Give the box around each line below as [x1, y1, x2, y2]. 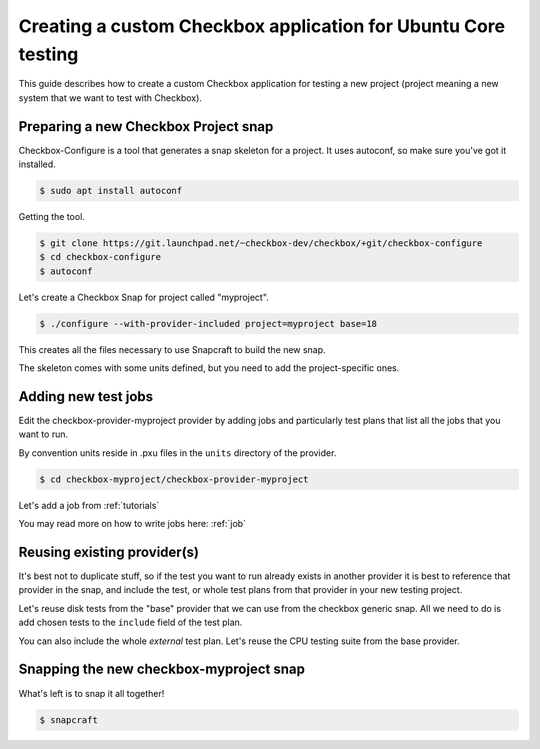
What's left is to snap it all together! [18, 687, 165, 699]
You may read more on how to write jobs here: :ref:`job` [18, 518, 247, 530]
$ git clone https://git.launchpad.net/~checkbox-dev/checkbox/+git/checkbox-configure [39, 237, 483, 249]
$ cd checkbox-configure [39, 251, 162, 263]
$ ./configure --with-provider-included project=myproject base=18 [39, 318, 378, 329]
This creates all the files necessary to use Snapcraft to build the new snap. [18, 343, 326, 355]
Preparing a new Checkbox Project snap [18, 118, 274, 135]
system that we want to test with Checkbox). [18, 91, 202, 104]
